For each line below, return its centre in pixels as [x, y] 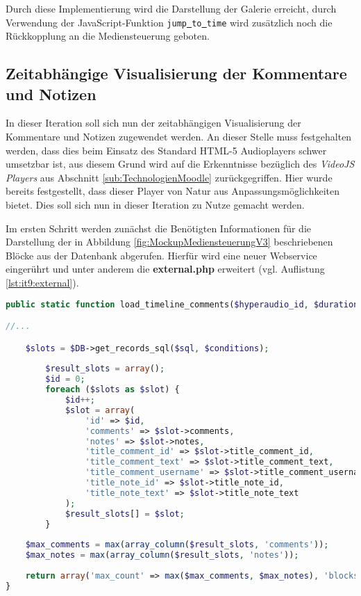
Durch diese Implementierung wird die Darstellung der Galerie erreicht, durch [171, 8]
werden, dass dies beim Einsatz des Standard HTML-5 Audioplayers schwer [166, 150]
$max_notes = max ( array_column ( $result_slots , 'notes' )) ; [162, 555]
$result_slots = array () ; [105, 369]
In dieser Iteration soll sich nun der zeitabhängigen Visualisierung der [153, 123]
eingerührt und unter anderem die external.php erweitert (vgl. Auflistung [165, 269]
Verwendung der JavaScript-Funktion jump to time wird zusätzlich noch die [169, 22]
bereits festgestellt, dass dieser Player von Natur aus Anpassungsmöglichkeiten [173, 191]
